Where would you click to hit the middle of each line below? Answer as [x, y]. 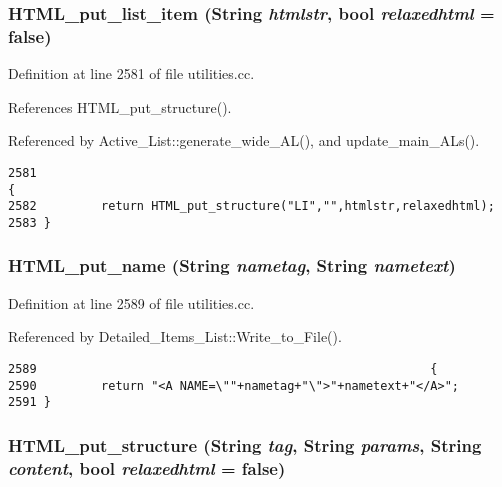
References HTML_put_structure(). [120, 106]
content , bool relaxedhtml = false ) [147, 467]
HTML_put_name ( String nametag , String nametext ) [232, 265]
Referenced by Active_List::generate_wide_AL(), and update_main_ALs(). [244, 140]
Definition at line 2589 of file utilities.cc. [131, 302]
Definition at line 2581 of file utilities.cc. [131, 73]
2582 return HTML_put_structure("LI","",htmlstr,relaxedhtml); [251, 206]
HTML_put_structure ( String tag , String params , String [245, 444]
